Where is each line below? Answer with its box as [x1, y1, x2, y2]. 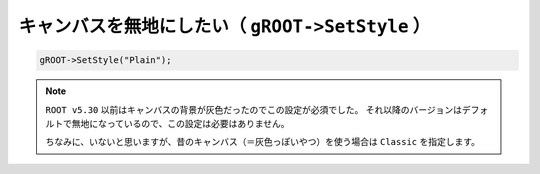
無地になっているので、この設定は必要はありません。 [71, 117, 290, 129]
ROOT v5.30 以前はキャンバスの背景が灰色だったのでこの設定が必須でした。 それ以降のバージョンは [45, 103, 462, 115]
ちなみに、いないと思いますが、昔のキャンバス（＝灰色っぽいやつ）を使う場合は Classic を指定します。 [45, 136, 480, 148]
